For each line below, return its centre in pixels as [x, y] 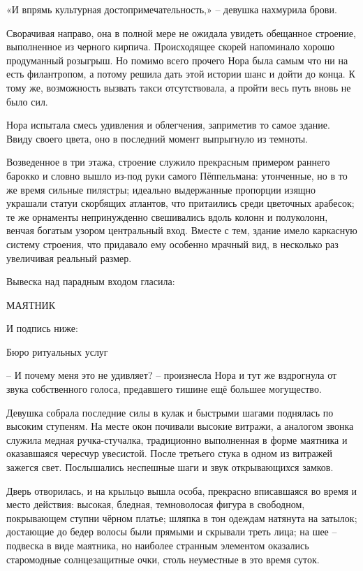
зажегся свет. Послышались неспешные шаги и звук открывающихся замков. [170, 467]
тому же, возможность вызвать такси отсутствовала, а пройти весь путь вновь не [179, 87]
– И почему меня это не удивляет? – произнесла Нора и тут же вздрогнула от [172, 375]
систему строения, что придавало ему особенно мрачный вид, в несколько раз [172, 244]
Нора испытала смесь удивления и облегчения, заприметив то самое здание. [168, 125]
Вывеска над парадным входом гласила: [91, 281]
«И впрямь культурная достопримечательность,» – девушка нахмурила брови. [172, 9]
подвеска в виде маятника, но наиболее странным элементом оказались [158, 545]
